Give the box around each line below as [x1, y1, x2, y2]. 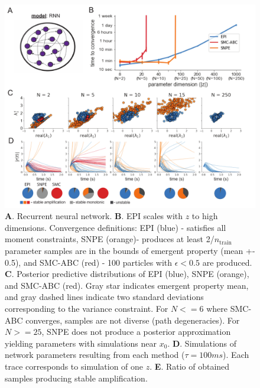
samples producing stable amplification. [5, 371, 148, 384]
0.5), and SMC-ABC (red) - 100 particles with [5, 256, 173, 268]
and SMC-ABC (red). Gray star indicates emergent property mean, [5, 279, 249, 291]
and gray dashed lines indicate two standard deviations [5, 291, 204, 303]
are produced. [202, 256, 252, 268]
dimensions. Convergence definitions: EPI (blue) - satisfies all [5, 221, 226, 233]
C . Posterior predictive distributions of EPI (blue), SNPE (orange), [5, 268, 249, 280]
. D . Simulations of [167, 337, 237, 349]
